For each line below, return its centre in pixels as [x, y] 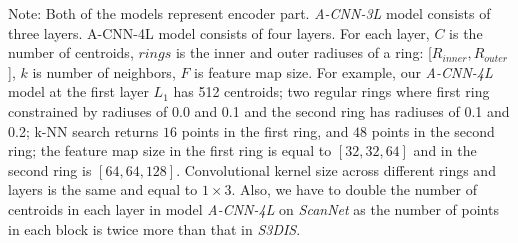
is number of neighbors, [104, 71]
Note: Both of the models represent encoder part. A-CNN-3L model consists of [249, 13]
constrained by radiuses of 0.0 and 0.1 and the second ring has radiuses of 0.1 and [259, 110]
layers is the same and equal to [103, 189]
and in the [445, 150]
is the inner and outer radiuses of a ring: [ [303, 52]
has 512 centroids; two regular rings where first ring [331, 91]
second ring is [50, 169]
